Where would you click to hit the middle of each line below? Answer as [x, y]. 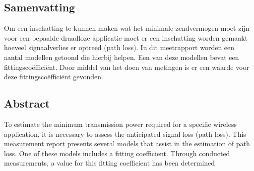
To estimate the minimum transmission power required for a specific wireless [120, 124]
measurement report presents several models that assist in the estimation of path [127, 143]
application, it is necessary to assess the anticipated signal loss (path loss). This [125, 134]
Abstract [27, 103]
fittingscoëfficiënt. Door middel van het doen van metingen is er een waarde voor [127, 67]
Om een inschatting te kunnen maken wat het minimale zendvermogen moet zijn [127, 28]
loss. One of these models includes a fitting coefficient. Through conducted [117, 153]
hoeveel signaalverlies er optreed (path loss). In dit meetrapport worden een [119, 47]
